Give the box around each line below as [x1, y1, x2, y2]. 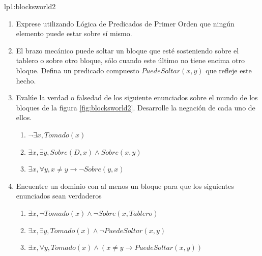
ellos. [16, 112, 32, 123]
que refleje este [206, 65, 252, 75]
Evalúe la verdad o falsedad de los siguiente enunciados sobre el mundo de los [16, 92, 258, 103]
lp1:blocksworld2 [4, 1, 56, 11]
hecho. [16, 75, 36, 86]
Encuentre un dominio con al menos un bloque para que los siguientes [16, 180, 234, 191]
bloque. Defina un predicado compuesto [16, 65, 139, 75]
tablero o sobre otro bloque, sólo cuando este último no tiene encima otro [16, 55, 245, 66]
